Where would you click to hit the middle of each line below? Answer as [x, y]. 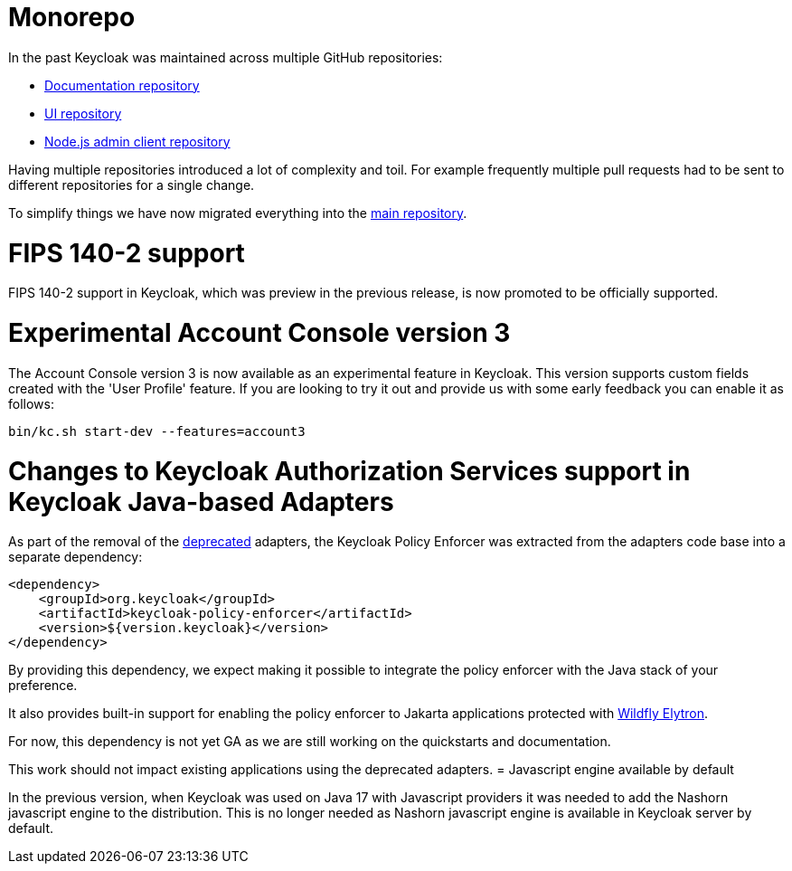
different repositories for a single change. [132, 185]
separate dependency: [75, 557]
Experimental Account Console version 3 [259, 333]
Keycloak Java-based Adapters [201, 502]
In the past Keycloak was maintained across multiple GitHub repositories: [226, 57]
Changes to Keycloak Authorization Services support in [349, 471]
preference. [43, 686]
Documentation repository [122, 85]
